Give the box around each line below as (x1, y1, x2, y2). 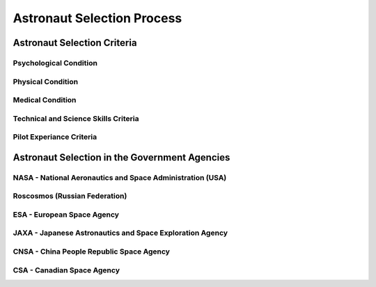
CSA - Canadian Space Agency (13, 265, 120, 274)
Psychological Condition (13, 58, 97, 67)
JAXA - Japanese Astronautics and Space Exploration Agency (13, 228, 228, 238)
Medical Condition (13, 95, 77, 105)
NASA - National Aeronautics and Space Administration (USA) (13, 172, 227, 182)
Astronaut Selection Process (13, 10, 182, 26)
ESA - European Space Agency (13, 209, 120, 219)
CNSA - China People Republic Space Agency (13, 247, 171, 256)
